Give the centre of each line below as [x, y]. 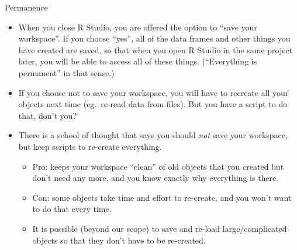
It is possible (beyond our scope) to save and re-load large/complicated [160, 228]
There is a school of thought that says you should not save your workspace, [153, 135]
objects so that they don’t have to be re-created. [119, 240]
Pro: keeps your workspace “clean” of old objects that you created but [158, 166]
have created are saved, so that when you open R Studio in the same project [156, 49]
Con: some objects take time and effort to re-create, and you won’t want [162, 197]
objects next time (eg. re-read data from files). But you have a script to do [153, 104]
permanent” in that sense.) [66, 72]
